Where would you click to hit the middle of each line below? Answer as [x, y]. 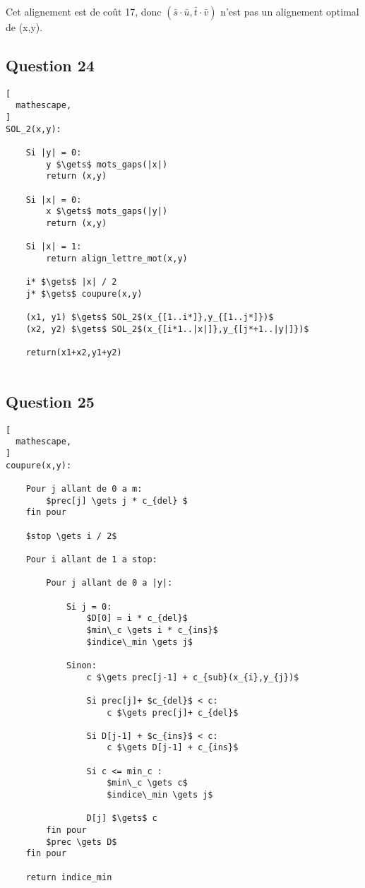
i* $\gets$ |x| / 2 [71, 282]
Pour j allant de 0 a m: [84, 489]
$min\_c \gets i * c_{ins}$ [152, 630]
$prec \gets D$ [82, 842]
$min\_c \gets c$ [147, 783]
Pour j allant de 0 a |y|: [109, 583]
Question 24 [50, 65]
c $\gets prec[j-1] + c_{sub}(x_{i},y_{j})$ [193, 677]
